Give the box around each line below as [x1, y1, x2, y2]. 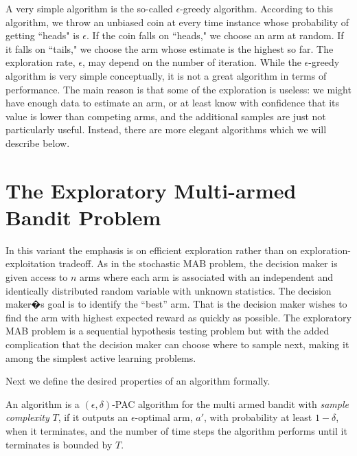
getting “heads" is [5, 28, 80, 43]
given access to [5, 270, 68, 284]
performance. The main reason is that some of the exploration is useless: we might [5, 82, 352, 96]
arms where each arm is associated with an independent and [80, 270, 334, 284]
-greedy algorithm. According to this [180, 1, 334, 15]
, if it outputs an [58, 410, 128, 424]
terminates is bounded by [5, 437, 113, 451]
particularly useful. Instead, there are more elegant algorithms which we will [5, 122, 327, 137]
